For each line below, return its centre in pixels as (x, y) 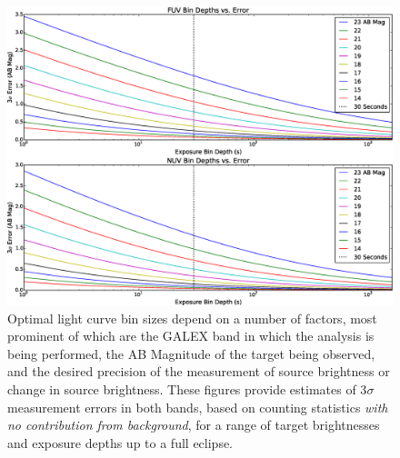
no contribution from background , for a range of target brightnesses (194, 425)
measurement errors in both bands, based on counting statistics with (198, 407)
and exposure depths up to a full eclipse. (120, 442)
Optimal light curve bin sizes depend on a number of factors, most (192, 318)
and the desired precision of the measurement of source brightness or (199, 371)
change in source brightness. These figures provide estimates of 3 (187, 388)
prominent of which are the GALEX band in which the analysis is (191, 336)
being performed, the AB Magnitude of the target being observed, (191, 353)
